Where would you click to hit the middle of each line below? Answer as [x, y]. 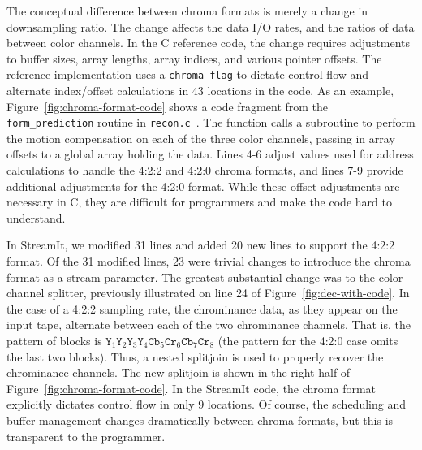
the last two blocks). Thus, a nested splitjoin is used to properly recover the [195, 356]
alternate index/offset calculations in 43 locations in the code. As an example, [200, 91]
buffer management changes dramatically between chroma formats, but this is [200, 420]
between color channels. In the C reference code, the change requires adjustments [209, 43]
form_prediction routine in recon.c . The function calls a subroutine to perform [211, 122]
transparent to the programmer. [86, 436]
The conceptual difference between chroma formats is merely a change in [187, 11]
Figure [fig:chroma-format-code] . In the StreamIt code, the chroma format [192, 388]
